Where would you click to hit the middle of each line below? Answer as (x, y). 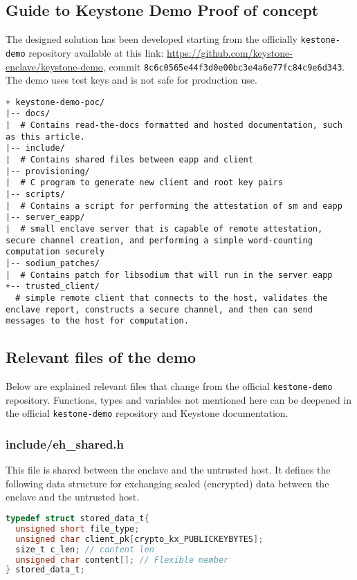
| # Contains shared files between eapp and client (129, 160)
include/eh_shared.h (65, 443)
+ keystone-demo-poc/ (55, 102)
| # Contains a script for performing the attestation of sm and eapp (174, 206)
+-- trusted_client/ (53, 287)
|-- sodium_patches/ (53, 263)
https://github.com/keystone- (230, 52)
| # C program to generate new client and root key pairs (144, 183)
